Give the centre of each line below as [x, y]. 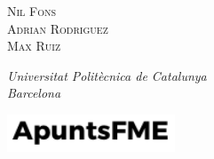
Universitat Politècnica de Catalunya [107, 75]
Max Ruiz [34, 46]
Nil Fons [32, 11]
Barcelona [34, 93]
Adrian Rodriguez [58, 28]
